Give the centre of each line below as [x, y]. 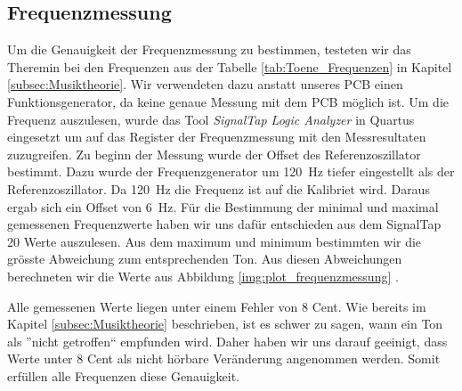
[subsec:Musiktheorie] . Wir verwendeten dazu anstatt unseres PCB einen [205, 84]
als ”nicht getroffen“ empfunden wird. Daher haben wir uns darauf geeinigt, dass [227, 341]
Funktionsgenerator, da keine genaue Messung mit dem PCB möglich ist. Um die [228, 101]
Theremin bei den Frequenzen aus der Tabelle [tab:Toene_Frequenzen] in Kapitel [230, 66]
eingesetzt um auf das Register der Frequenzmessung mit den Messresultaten [217, 137]
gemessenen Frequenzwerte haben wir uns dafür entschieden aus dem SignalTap [224, 224]
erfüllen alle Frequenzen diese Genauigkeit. [124, 375]
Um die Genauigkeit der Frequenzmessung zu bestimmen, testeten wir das [209, 49]
